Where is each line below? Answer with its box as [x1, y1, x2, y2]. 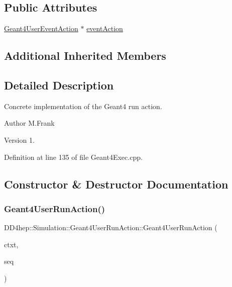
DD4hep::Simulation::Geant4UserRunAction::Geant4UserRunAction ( [4, 222, 217, 233]
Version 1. [4, 134, 35, 145]
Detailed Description [4, 77, 114, 92]
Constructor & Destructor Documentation [4, 176, 228, 192]
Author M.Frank [4, 118, 55, 128]
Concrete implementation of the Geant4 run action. [4, 101, 162, 111]
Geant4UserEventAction [4, 23, 78, 34]
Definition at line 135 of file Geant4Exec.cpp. [4, 151, 143, 162]
